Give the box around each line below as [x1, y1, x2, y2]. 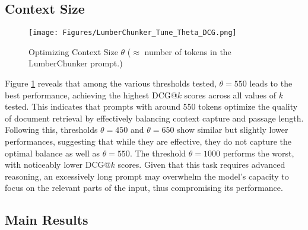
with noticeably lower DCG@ [5, 158, 111, 171]
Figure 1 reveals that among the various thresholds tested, [5, 77, 217, 90]
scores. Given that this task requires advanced [118, 158, 285, 171]
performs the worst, [223, 146, 294, 159]
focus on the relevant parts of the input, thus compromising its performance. [5, 181, 283, 194]
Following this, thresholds [5, 123, 98, 136]
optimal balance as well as [5, 146, 100, 159]
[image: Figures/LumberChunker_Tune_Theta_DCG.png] [28, 28, 237, 37]
